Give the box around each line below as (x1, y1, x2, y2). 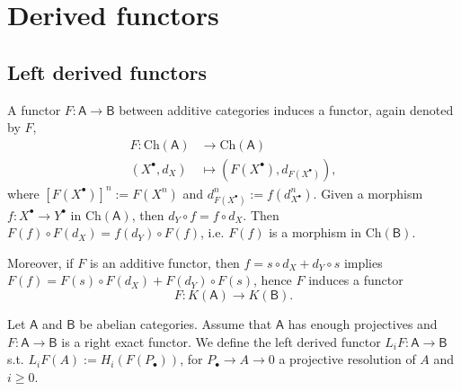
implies (343, 253, 383, 271)
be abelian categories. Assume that (79, 314, 272, 333)
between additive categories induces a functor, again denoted (119, 100, 454, 119)
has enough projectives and (288, 314, 438, 333)
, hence (253, 271, 292, 289)
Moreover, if (7, 253, 74, 271)
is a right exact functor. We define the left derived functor (61, 332, 381, 351)
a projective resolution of (279, 350, 416, 369)
